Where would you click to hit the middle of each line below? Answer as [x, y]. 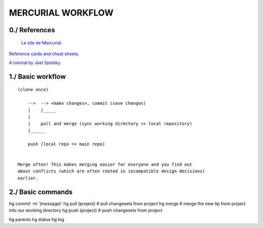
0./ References [32, 30]
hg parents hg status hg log [37, 219]
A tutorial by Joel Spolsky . [35, 63]
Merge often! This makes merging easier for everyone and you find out [105, 165]
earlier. [28, 178]
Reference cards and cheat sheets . [44, 54]
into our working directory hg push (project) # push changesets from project [86, 210]
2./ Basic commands [41, 192]
